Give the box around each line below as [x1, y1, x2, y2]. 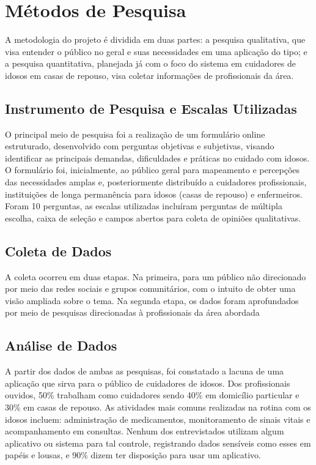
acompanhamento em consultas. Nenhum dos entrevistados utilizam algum [5, 425, 284, 437]
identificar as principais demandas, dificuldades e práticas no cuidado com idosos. [5, 151, 310, 164]
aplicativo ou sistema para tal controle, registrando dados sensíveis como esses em [5, 436, 311, 449]
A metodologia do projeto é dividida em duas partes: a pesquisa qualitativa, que [5, 33, 306, 46]
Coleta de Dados [5, 241, 112, 260]
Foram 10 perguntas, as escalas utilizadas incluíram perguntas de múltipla [5, 199, 282, 212]
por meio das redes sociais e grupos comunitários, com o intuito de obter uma [5, 282, 296, 295]
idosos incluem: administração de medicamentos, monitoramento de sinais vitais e [5, 412, 310, 425]
